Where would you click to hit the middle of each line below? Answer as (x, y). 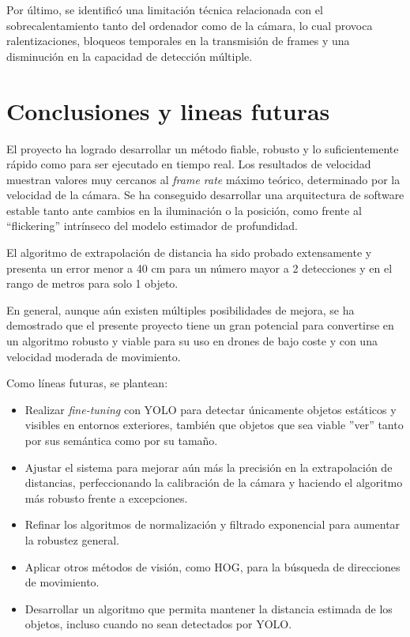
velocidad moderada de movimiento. (94, 356)
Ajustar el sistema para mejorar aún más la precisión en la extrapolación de (209, 467)
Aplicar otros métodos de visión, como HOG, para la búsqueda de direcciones (213, 566)
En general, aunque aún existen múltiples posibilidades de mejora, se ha (181, 309)
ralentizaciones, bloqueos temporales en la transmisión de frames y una (178, 41)
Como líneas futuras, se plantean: (87, 383)
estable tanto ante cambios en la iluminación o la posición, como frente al (184, 210)
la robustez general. (72, 539)
